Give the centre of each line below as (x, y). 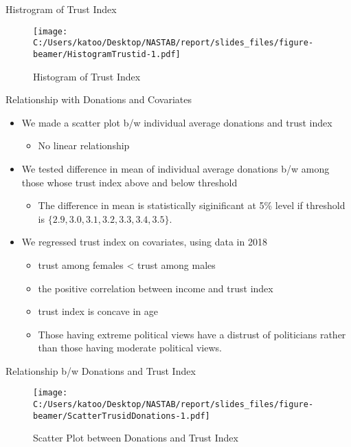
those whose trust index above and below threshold (129, 182)
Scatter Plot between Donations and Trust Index (136, 438)
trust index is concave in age (98, 311)
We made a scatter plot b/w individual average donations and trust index (177, 122)
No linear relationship (84, 145)
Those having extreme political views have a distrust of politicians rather (192, 334)
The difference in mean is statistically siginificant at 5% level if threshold (192, 205)
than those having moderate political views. (130, 348)
